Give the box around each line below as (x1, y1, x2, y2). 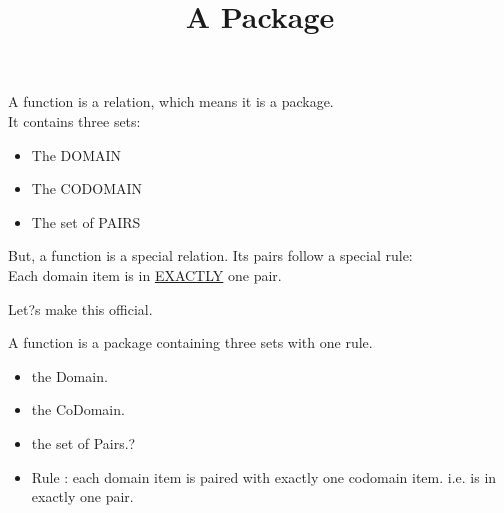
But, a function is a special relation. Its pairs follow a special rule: (8, 245, 413, 266)
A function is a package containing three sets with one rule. (8, 332, 373, 353)
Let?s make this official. (8, 298, 153, 319)
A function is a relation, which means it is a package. (8, 91, 334, 112)
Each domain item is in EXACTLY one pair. (8, 264, 282, 285)
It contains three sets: (8, 110, 141, 131)
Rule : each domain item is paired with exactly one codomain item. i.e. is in (31, 466, 497, 487)
